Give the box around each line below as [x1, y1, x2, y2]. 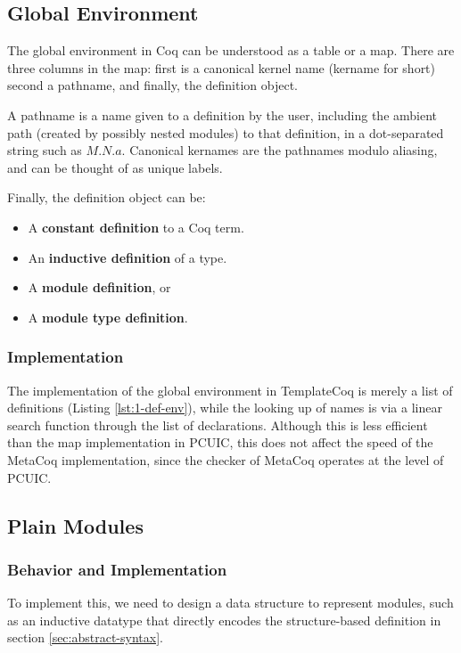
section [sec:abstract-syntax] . [7, 628, 163, 647]
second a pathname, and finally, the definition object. [7, 76, 299, 94]
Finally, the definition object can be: [7, 188, 206, 207]
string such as [7, 141, 82, 159]
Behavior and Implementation [7, 558, 227, 580]
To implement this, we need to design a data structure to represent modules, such [7, 593, 454, 612]
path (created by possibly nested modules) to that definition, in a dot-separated [7, 123, 444, 142]
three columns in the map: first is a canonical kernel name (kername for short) [7, 58, 436, 77]
